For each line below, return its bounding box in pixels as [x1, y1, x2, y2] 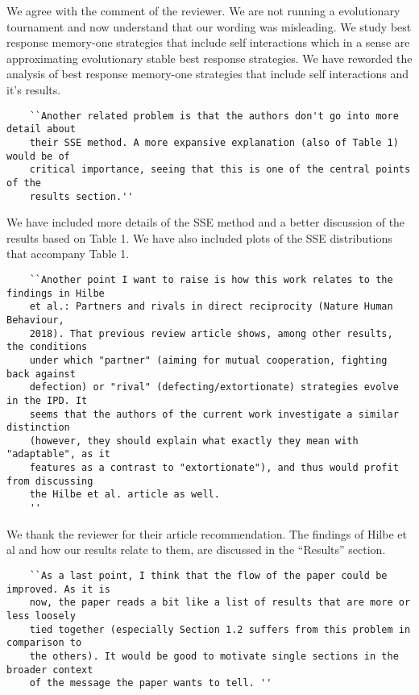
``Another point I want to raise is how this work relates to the [29, 273, 393, 285]
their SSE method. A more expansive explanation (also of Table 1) [29, 136, 399, 148]
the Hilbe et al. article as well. [29, 489, 220, 501]
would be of [6, 150, 70, 162]
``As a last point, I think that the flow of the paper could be [29, 569, 388, 581]
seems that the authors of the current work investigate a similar [29, 408, 399, 420]
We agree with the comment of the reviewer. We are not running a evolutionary [6, 2, 400, 19]
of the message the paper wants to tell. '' [29, 677, 272, 689]
